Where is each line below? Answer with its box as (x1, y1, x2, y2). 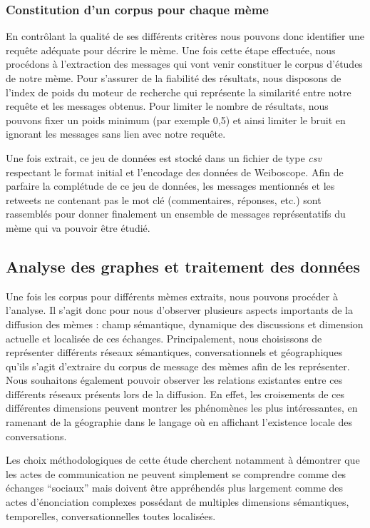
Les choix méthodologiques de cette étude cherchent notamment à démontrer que (6, 452, 360, 467)
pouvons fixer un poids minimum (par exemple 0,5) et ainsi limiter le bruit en (6, 112, 346, 127)
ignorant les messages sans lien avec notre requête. (6, 126, 226, 141)
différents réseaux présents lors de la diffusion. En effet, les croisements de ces (6, 386, 345, 401)
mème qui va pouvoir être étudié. (6, 220, 150, 235)
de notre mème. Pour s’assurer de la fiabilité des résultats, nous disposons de (6, 71, 341, 85)
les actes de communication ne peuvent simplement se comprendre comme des (6, 466, 346, 481)
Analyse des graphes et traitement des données (6, 255, 360, 277)
